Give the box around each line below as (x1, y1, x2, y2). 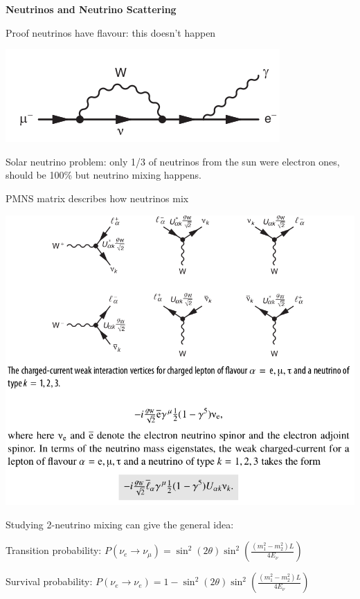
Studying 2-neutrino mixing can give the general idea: (6, 517, 234, 531)
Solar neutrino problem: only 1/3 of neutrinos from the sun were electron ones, (6, 154, 340, 168)
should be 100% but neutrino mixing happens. (6, 168, 201, 182)
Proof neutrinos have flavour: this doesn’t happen (6, 25, 216, 39)
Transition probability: (6, 543, 102, 557)
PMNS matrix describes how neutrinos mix (6, 190, 189, 205)
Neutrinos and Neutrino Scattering (6, 2, 177, 16)
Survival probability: (6, 574, 93, 589)
